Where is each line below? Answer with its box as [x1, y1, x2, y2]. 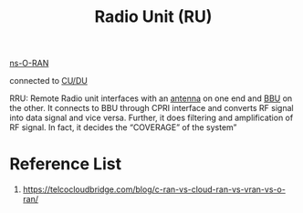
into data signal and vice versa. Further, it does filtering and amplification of [9, 112, 294, 124]
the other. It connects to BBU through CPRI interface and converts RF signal [9, 103, 294, 114]
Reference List [9, 154, 121, 175]
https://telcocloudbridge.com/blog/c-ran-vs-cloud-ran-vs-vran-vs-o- [22, 184, 286, 195]
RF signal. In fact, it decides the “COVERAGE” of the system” [9, 122, 237, 133]
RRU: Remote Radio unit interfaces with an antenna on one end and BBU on [9, 93, 293, 104]
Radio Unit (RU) [94, 6, 213, 27]
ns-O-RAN [9, 57, 49, 69]
